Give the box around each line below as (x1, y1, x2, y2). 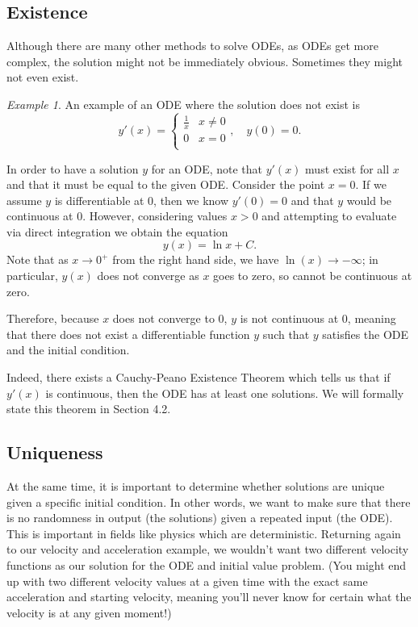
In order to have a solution (6, 160, 139, 177)
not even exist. (6, 69, 79, 86)
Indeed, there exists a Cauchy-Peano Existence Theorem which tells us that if (6, 369, 391, 386)
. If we (355, 176, 387, 193)
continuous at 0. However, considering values (6, 207, 228, 224)
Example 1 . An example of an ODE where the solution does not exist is (6, 95, 361, 112)
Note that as (6, 251, 69, 268)
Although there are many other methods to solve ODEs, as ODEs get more (6, 37, 378, 54)
